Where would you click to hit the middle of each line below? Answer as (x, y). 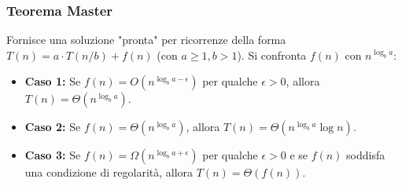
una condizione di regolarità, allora (109, 172)
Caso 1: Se (53, 81)
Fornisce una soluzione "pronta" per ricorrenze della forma (146, 40)
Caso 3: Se (53, 155)
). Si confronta (272, 55)
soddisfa (366, 155)
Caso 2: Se (53, 127)
